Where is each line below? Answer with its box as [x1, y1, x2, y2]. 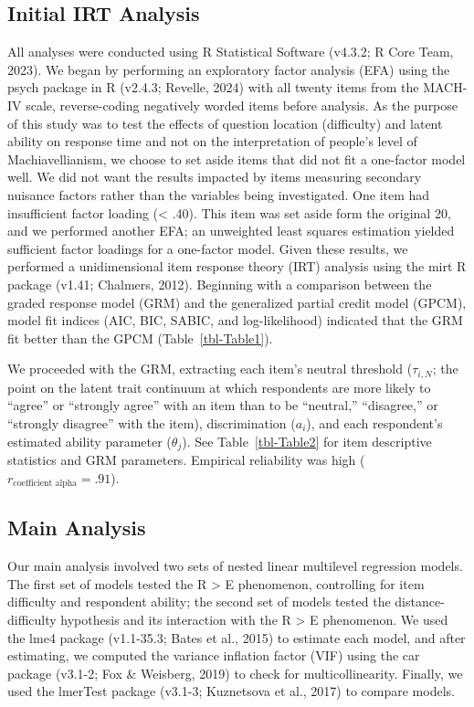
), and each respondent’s [306, 413, 443, 432]
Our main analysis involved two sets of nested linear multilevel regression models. [7, 556, 463, 575]
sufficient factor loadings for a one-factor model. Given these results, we [7, 238, 408, 258]
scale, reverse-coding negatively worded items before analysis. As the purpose [26, 95, 458, 114]
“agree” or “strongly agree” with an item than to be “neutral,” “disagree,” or [7, 396, 438, 415]
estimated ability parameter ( [7, 431, 172, 450]
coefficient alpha [13, 479, 77, 489]
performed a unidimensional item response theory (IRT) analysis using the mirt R [7, 257, 467, 276]
